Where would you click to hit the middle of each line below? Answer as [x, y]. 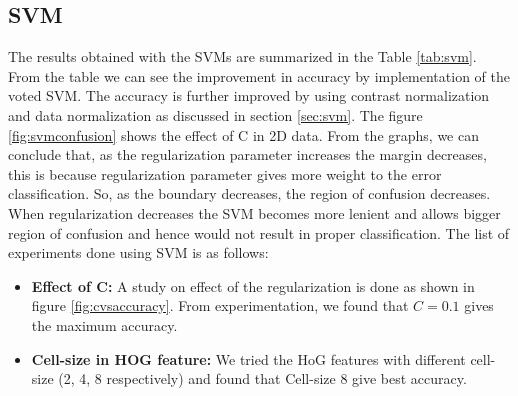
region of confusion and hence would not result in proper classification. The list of [259, 232]
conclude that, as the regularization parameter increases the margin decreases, [247, 154]
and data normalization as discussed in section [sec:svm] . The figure [215, 114]
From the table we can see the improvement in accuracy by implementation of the [259, 75]
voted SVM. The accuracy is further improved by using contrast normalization [249, 95]
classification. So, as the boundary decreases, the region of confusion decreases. [249, 193]
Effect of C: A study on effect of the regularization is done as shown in [253, 285]
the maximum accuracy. [104, 324]
